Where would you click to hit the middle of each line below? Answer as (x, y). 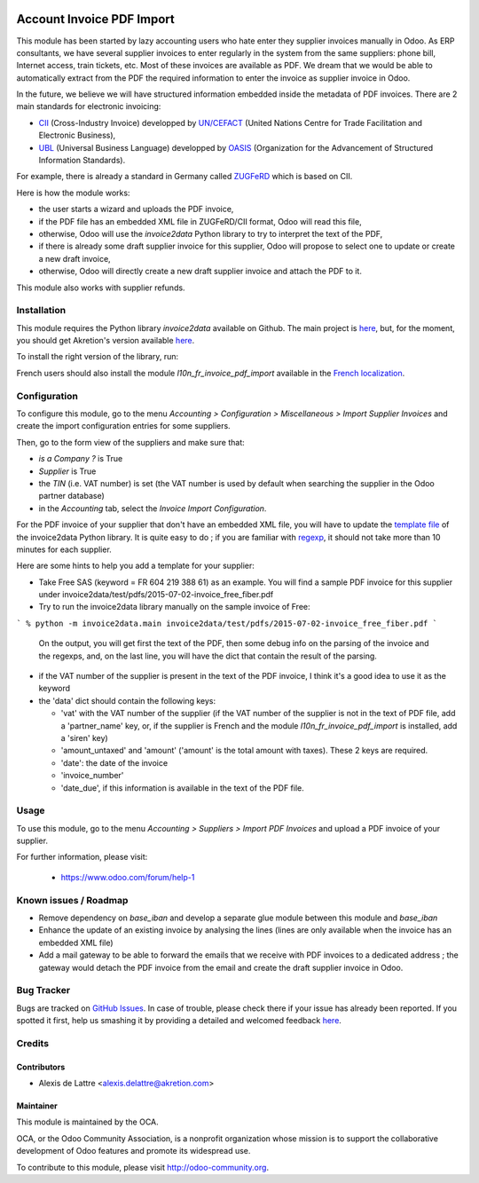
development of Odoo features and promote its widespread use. (133, 1151)
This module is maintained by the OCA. (87, 1122)
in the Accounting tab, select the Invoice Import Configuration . (153, 508)
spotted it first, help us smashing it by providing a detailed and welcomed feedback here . (179, 1021)
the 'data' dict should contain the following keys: (127, 700)
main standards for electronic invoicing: (89, 106)
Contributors (41, 1067)
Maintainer (37, 1106)
